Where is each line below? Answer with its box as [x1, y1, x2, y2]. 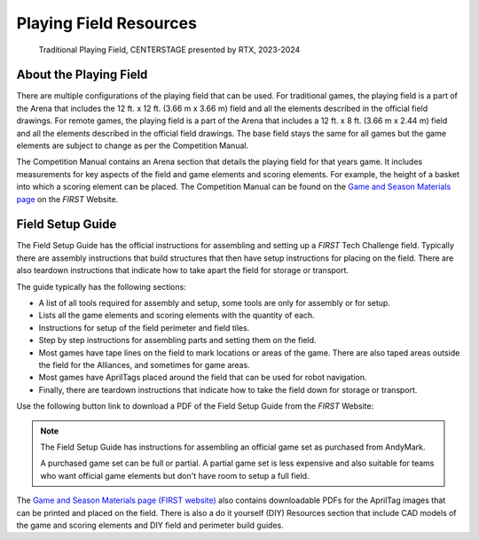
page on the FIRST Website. [16, 193, 119, 204]
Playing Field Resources [16, 13, 197, 33]
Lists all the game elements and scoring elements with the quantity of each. [38, 310, 315, 321]
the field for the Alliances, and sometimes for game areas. [38, 360, 250, 370]
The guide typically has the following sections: [16, 281, 186, 292]
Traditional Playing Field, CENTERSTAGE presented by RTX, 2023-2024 [38, 44, 301, 55]
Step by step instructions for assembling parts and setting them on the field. [38, 335, 317, 346]
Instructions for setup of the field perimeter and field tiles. [38, 322, 250, 333]
